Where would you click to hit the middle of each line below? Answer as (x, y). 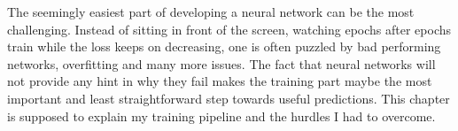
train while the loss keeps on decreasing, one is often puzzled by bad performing (224, 46)
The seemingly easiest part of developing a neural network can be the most (211, 12)
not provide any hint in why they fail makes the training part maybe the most (220, 81)
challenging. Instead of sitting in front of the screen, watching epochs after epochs (229, 29)
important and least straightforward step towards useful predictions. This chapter (229, 98)
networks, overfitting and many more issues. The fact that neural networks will (221, 63)
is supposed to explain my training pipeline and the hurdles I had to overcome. (221, 116)
